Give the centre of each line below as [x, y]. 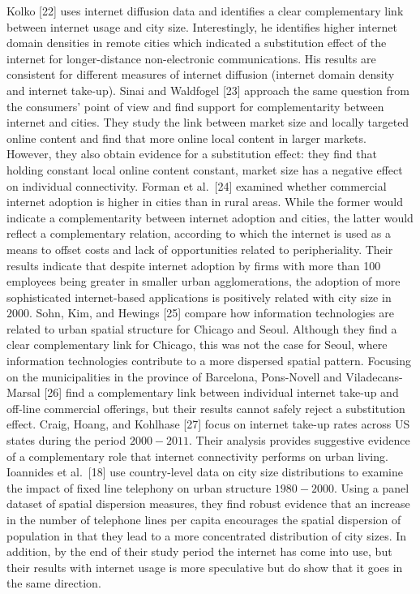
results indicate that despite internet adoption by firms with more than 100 [194, 265]
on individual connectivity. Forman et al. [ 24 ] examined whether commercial [197, 185]
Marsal [24, 392]
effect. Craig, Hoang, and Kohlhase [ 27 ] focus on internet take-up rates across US [208, 424]
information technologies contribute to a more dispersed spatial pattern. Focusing [209, 361]
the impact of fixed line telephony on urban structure [139, 487]
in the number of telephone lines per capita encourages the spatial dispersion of [204, 519]
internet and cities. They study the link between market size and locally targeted [208, 122]
